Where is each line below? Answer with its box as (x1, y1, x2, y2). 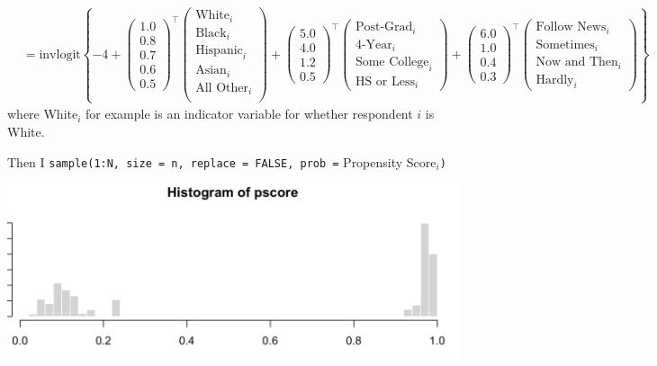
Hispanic (195, 44, 243, 58)
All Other (195, 81, 248, 94)
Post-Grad (355, 21, 413, 34)
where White (7, 104, 78, 123)
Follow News (535, 21, 607, 34)
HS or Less (355, 75, 415, 88)
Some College (355, 56, 429, 69)
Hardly (535, 73, 574, 86)
